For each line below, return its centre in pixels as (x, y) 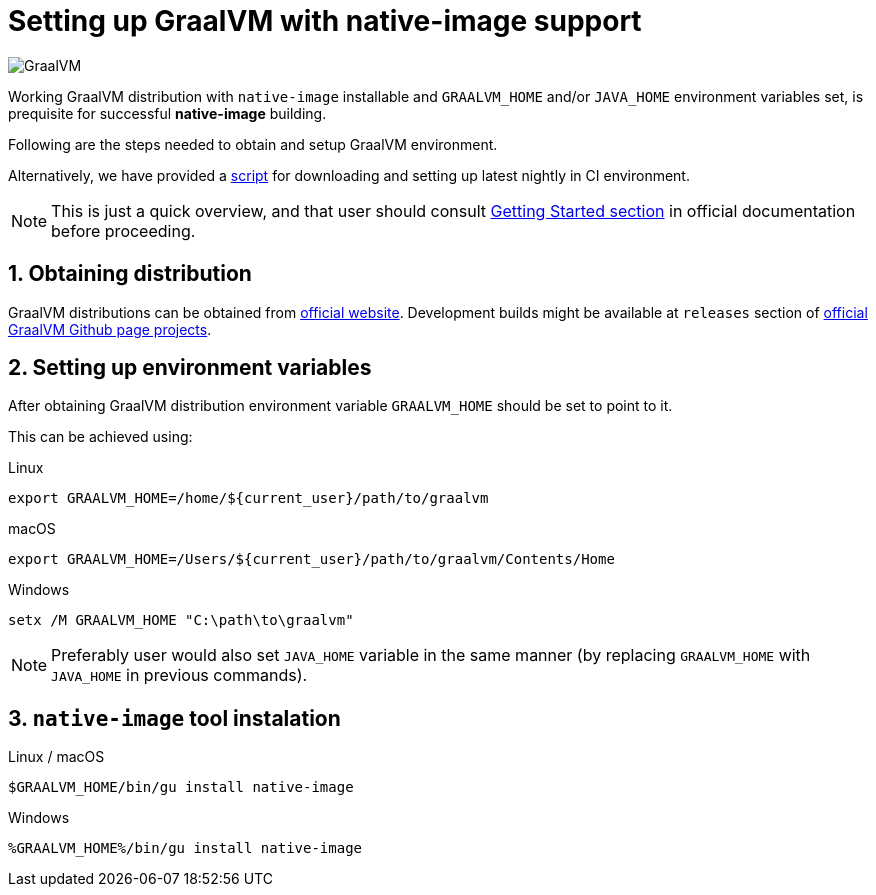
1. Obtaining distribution (130, 274)
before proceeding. (123, 230)
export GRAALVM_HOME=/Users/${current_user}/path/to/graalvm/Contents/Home (311, 559)
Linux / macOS (56, 757)
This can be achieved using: (100, 437)
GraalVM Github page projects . (110, 329)
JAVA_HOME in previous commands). (179, 675)
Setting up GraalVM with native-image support (325, 21)
